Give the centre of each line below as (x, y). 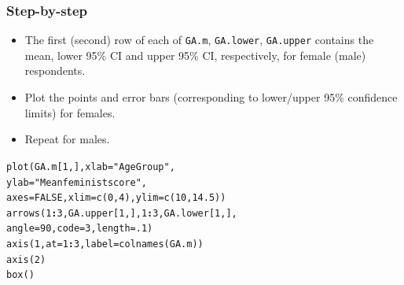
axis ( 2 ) (26, 259)
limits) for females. (70, 112)
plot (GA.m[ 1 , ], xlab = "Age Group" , (91, 167)
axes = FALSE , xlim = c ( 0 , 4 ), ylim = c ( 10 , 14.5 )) (116, 198)
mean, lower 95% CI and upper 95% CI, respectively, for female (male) (195, 55)
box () (20, 275)
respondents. (55, 70)
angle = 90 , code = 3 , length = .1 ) (80, 229)
